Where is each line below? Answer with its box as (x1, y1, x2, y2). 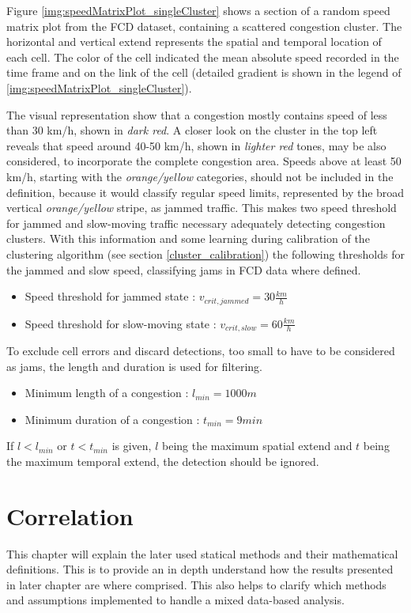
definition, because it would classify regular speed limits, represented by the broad (6, 184, 405, 200)
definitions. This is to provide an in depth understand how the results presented (6, 561, 394, 577)
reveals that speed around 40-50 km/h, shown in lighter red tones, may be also (6, 137, 386, 153)
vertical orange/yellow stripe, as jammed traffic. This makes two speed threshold (6, 199, 397, 216)
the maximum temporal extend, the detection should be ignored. (6, 452, 319, 469)
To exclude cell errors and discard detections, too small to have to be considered (6, 342, 395, 358)
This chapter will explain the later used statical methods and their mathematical (6, 545, 398, 562)
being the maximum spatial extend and (162, 437, 353, 454)
